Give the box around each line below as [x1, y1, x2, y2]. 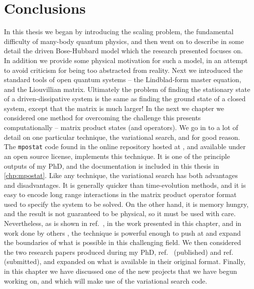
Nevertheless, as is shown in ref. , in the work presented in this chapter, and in [4, 218, 242, 228]
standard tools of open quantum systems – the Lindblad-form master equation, [4, 74, 241, 85]
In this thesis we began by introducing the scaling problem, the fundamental [4, 26, 234, 37]
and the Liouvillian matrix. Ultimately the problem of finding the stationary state [4, 84, 251, 94]
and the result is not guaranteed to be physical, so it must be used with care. [4, 208, 236, 219]
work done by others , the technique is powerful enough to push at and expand [4, 227, 241, 238]
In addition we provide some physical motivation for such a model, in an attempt [4, 55, 248, 65]
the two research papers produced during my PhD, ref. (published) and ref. [4, 246, 233, 257]
